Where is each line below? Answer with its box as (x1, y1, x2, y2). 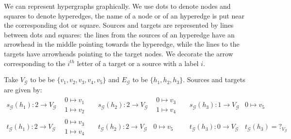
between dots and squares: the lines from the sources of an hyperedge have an (4, 29, 235, 39)
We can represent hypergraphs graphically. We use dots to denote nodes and (4, 1, 231, 11)
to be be (30, 74, 55, 85)
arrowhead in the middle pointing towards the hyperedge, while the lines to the (4, 39, 240, 49)
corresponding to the (4, 58, 65, 68)
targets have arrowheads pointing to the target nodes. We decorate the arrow (4, 48, 233, 58)
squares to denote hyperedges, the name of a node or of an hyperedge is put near (4, 10, 244, 20)
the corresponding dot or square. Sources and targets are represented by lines (4, 20, 234, 30)
